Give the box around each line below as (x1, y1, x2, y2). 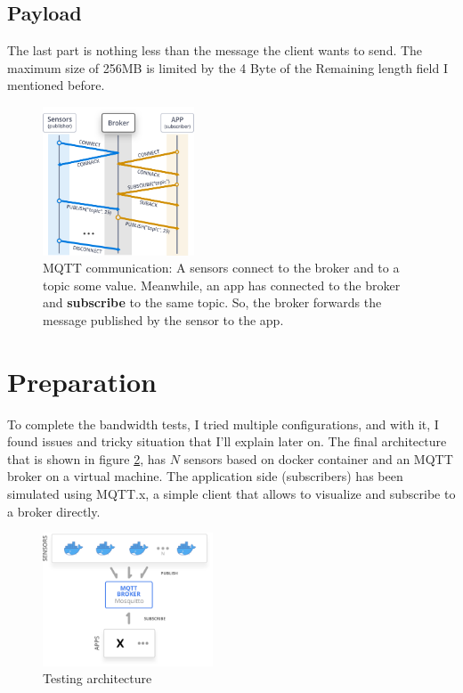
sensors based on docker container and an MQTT (183, 449, 453, 468)
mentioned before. (7, 76, 105, 94)
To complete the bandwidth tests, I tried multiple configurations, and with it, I (7, 414, 439, 433)
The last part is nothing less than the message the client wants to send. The (7, 41, 423, 60)
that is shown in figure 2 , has (7, 449, 167, 468)
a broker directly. (7, 501, 101, 520)
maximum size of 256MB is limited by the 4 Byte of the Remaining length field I (7, 58, 448, 77)
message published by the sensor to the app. (43, 310, 284, 329)
